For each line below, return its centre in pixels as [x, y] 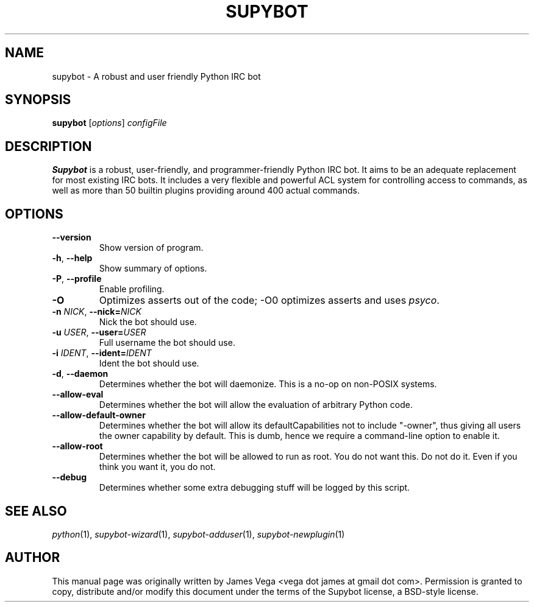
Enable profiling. [132, 289]
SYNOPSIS [38, 100]
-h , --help [72, 258]
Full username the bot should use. [167, 343]
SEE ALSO [36, 511]
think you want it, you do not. [157, 467]
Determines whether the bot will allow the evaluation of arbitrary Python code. [256, 405]
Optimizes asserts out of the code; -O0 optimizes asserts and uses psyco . [269, 300]
